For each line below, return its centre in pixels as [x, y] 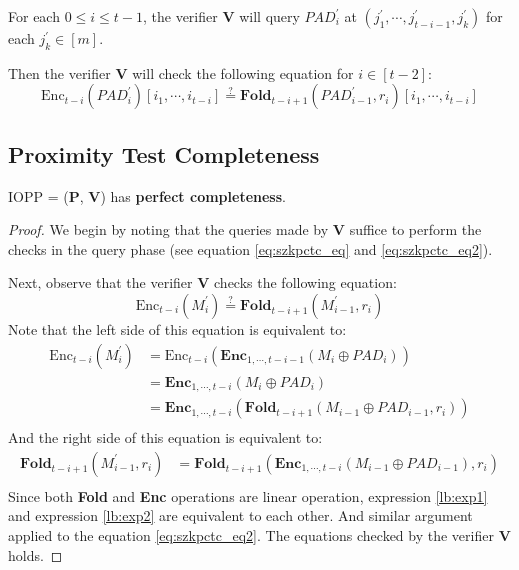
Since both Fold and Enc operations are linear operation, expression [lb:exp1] [248, 495]
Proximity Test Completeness [164, 153]
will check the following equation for [243, 72]
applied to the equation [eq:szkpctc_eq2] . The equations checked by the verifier [251, 534]
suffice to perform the [415, 229]
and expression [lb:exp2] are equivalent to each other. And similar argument [240, 515]
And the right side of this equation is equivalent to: [165, 437]
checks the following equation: [305, 282]
